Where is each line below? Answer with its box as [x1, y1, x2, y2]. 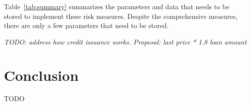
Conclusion [4, 65, 79, 85]
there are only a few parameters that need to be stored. [4, 20, 169, 30]
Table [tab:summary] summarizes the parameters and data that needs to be [4, 1, 230, 11]
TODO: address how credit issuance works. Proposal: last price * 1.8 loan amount [4, 36, 247, 46]
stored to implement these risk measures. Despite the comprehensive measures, [4, 11, 238, 21]
